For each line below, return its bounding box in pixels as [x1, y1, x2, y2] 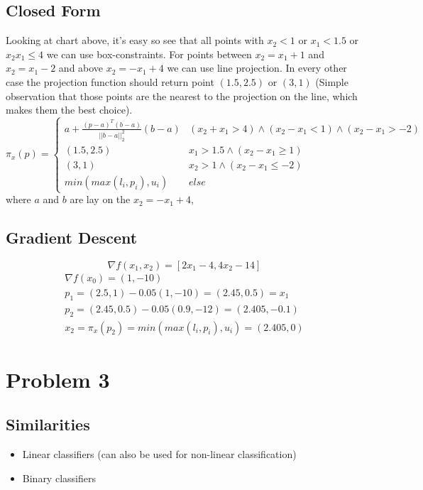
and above [58, 60, 104, 75]
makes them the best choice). [6, 102, 133, 117]
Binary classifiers [22, 470, 96, 485]
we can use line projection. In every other [167, 60, 347, 75]
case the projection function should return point [6, 74, 214, 89]
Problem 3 [6, 364, 110, 393]
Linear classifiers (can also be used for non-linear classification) [22, 447, 297, 462]
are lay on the [70, 192, 131, 207]
